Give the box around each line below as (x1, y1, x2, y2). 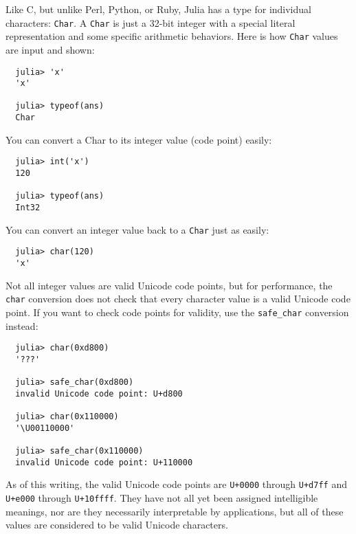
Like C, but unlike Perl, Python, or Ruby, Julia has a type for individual (5, 2, 311, 16)
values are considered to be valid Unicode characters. (5, 518, 228, 532)
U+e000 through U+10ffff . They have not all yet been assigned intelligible (5, 491, 318, 504)
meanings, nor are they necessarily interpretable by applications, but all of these (5, 504, 344, 518)
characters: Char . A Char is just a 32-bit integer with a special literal (5, 15, 296, 30)
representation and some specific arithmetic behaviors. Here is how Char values (5, 29, 338, 43)
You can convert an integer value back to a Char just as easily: (5, 222, 269, 236)
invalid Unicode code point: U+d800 (15, 388, 183, 399)
